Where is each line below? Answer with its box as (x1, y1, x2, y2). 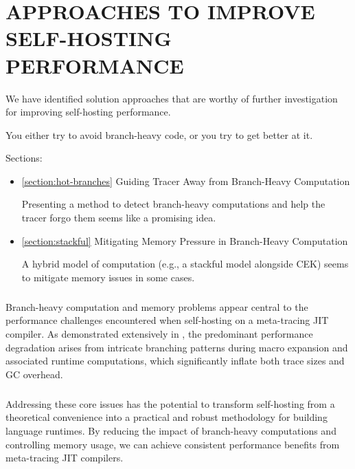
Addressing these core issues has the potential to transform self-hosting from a (5, 396, 335, 411)
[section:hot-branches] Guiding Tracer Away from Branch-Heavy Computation (21, 173, 350, 188)
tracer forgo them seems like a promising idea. (21, 210, 216, 225)
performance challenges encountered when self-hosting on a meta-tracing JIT (5, 313, 329, 327)
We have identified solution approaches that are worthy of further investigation (5, 91, 338, 105)
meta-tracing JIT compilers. (5, 450, 124, 465)
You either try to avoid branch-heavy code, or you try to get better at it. (5, 127, 313, 142)
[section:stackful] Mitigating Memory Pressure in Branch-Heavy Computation (21, 233, 348, 248)
